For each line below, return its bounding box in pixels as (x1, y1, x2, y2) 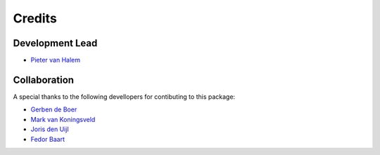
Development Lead (13, 37, 98, 49)
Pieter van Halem (30, 56, 81, 65)
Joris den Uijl (30, 125, 70, 133)
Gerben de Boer (30, 105, 77, 114)
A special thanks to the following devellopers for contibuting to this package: (13, 92, 236, 101)
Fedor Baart (30, 135, 65, 143)
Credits (13, 11, 58, 26)
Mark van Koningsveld (30, 115, 96, 123)
